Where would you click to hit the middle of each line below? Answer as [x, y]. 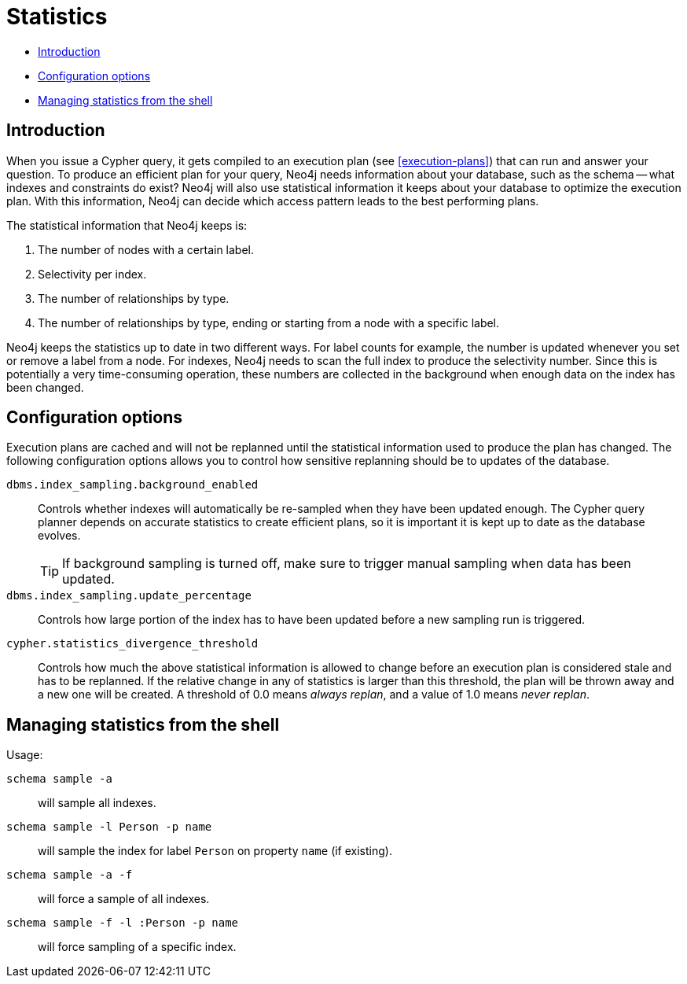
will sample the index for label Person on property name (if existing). [215, 851]
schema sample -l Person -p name [109, 827]
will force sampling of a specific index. [137, 947]
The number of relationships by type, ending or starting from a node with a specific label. [269, 322]
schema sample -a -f [70, 875]
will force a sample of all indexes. [124, 899]
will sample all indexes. [97, 803]
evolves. [59, 536]
